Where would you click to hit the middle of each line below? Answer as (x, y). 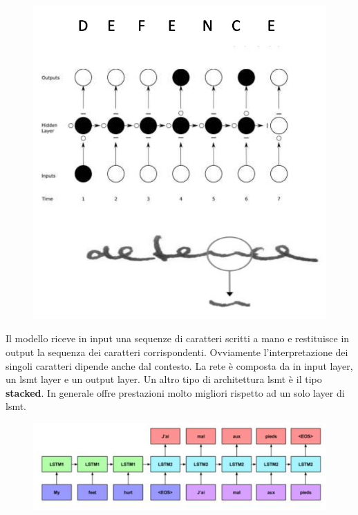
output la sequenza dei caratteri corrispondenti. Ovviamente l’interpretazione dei (177, 352)
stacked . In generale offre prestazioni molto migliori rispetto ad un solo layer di (175, 392)
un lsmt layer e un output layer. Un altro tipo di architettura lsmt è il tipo (164, 379)
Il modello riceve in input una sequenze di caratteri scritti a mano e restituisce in (178, 338)
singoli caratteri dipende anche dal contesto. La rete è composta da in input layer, (179, 365)
